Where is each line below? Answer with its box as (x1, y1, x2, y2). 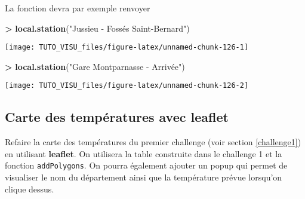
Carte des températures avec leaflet (5, 108, 229, 126)
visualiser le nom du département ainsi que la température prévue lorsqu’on (5, 171, 282, 183)
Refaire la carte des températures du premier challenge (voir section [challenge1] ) (5, 136, 301, 148)
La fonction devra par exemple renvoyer (5, 2, 150, 14)
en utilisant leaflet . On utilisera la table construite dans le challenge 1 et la (5, 147, 282, 160)
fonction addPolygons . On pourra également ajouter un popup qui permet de (5, 159, 288, 172)
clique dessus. (5, 182, 54, 195)
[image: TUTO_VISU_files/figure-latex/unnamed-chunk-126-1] (5, 43, 249, 52)
